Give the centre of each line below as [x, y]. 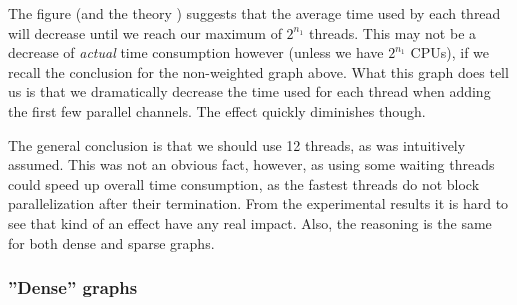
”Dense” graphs [73, 287]
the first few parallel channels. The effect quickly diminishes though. [217, 110]
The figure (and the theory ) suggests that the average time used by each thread [254, 13]
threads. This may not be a [392, 32]
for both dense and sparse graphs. [111, 242]
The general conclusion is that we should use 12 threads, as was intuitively [237, 144]
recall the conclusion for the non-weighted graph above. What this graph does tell [258, 71]
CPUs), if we [450, 52]
